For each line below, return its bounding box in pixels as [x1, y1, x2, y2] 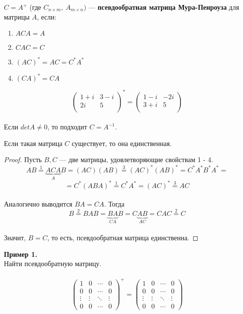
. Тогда [104, 199, 125, 209]
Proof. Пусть [4, 154, 42, 165]
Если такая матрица [4, 138, 63, 148]
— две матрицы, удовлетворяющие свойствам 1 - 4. [59, 154, 213, 165]
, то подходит [47, 122, 88, 132]
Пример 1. [4, 249, 38, 259]
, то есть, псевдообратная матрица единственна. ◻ [47, 232, 199, 242]
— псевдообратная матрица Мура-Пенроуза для [88, 2, 239, 12]
